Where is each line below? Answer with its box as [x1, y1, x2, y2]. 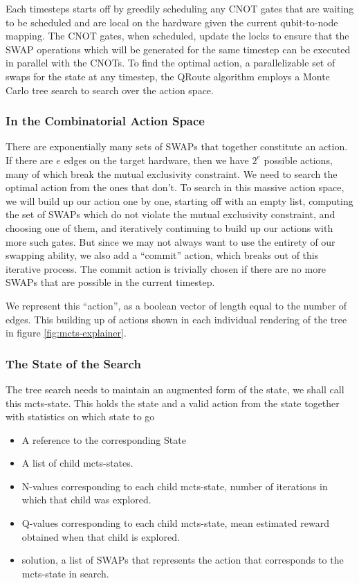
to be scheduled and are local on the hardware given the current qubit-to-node [6, 15, 338, 29]
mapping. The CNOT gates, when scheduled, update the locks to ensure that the [6, 28, 349, 43]
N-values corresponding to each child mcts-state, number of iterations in [21, 478, 328, 493]
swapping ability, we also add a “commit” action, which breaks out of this [6, 248, 319, 262]
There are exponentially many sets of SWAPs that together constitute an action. [6, 139, 348, 154]
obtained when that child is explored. [21, 529, 180, 544]
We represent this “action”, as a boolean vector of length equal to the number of [6, 298, 347, 312]
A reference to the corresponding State [21, 432, 186, 447]
